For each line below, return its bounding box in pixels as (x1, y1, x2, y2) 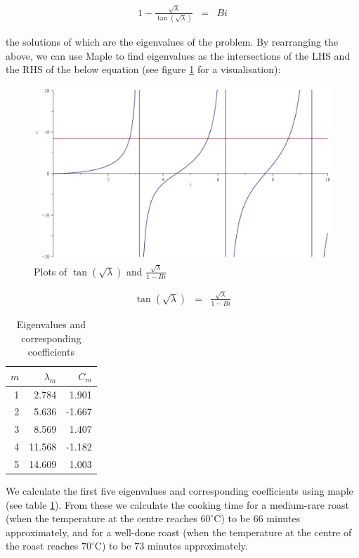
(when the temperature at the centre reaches (6, 511, 197, 526)
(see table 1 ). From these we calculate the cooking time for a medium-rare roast (6, 497, 349, 512)
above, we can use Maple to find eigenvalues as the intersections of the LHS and (6, 48, 351, 63)
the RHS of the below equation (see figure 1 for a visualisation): (6, 62, 281, 77)
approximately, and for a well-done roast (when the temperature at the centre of (6, 524, 352, 539)
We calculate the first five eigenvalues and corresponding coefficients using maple (6, 484, 353, 498)
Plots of (34, 264, 67, 278)
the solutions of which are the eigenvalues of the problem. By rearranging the (6, 34, 339, 49)
